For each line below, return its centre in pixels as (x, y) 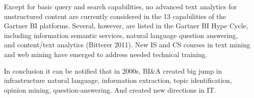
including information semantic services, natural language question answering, (121, 35)
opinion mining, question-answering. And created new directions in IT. (110, 89)
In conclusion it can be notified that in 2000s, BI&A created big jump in (113, 70)
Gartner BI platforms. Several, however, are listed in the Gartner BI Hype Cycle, (126, 26)
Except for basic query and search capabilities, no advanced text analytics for (120, 6)
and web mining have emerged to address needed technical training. (106, 54)
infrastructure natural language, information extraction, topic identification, (118, 80)
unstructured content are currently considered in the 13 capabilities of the (115, 16)
